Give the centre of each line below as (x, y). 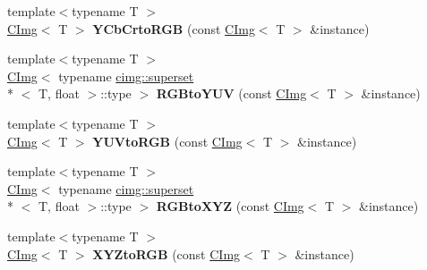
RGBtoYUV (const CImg (231, 93)
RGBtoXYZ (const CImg (230, 206)
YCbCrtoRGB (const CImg (174, 28)
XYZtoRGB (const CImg (167, 253)
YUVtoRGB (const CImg (167, 141)
